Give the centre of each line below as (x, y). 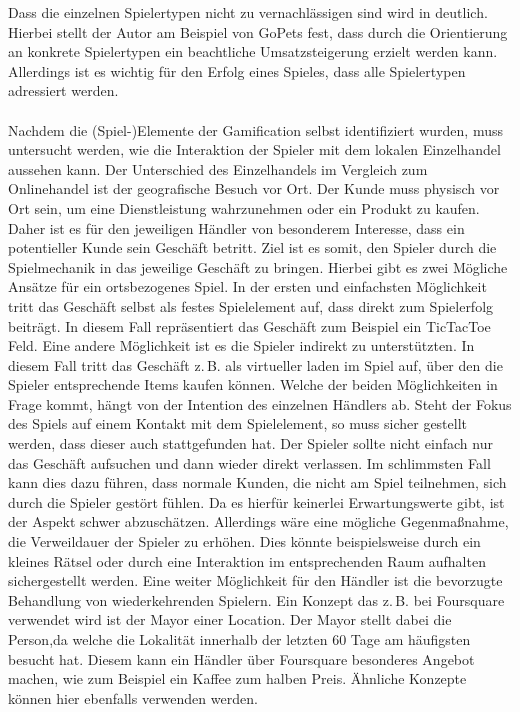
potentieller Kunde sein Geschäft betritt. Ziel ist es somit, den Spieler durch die (252, 247)
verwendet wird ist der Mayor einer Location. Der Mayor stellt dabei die (230, 619)
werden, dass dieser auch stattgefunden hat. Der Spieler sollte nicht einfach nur (250, 443)
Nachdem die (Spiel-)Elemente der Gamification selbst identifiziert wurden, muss (255, 129)
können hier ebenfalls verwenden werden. (133, 697)
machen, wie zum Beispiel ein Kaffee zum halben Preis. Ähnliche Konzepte (237, 678)
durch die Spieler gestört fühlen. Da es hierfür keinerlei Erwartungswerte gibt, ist (256, 501)
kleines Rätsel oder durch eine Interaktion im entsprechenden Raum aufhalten (247, 560)
